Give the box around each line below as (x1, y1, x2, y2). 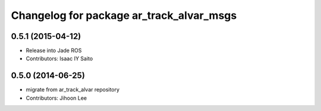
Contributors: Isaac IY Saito (26, 55, 93, 62)
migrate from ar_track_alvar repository (26, 86, 120, 93)
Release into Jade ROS (26, 47, 82, 54)
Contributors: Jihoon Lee (26, 94, 87, 102)
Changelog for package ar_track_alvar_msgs (11, 9, 237, 22)
